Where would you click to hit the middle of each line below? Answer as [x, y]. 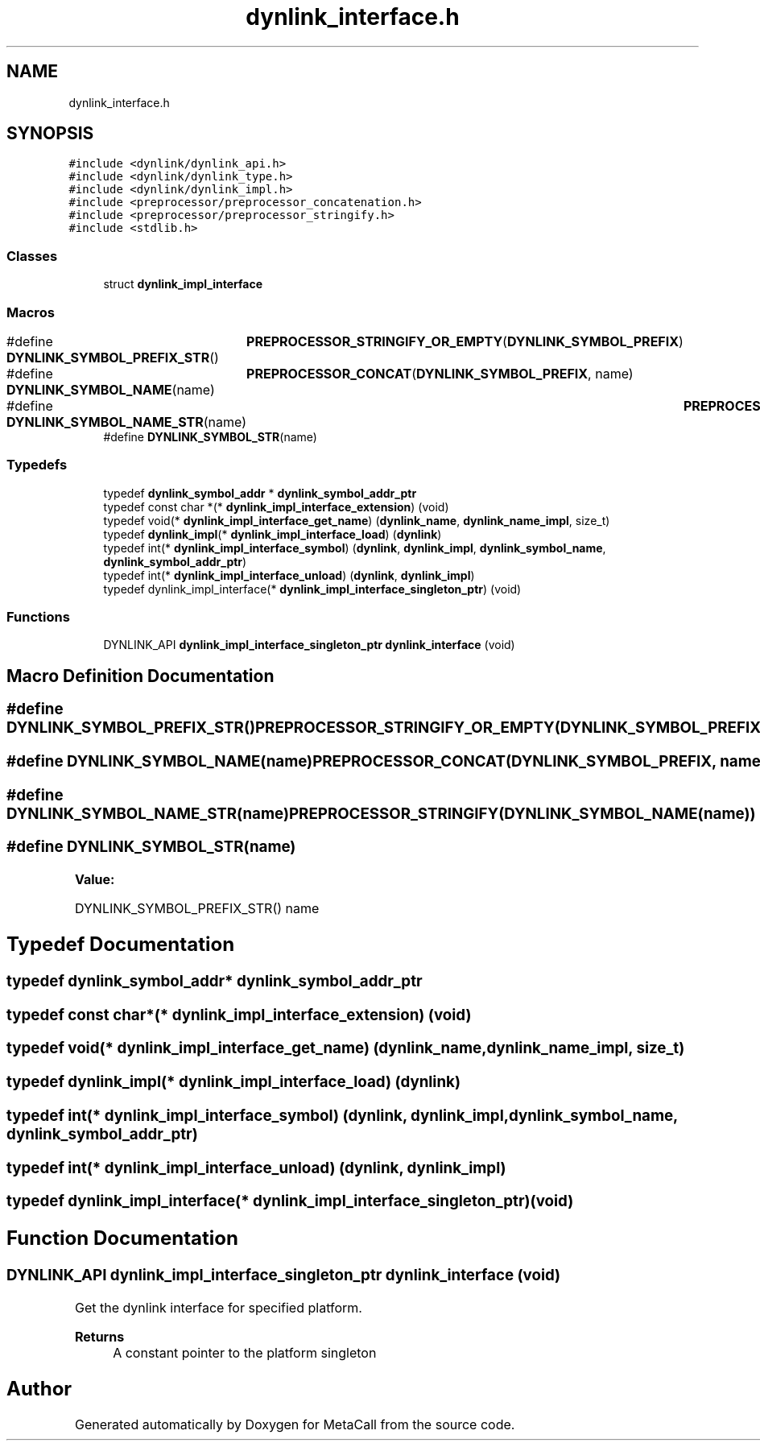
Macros [31, 312]
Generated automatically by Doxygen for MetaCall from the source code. [295, 1424]
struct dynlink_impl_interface [183, 284]
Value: [95, 880]
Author [39, 1388]
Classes [32, 256]
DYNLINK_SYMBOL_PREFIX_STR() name [197, 909]
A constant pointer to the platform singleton [245, 1352]
